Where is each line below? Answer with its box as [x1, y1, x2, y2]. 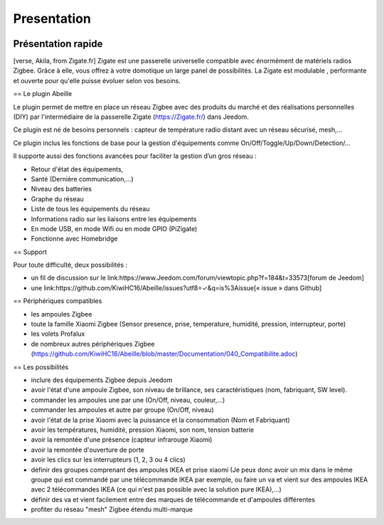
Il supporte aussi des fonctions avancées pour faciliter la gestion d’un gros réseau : [13, 152, 257, 160]
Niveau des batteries [31, 185, 92, 193]
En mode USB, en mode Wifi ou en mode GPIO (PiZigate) [31, 224, 198, 233]
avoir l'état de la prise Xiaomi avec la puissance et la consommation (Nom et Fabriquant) [31, 415, 291, 424]
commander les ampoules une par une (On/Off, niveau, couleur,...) [31, 396, 225, 404]
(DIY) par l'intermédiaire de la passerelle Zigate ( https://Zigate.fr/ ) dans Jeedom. [13, 112, 249, 121]
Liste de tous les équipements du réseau [31, 205, 150, 213]
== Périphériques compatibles [13, 297, 102, 305]
